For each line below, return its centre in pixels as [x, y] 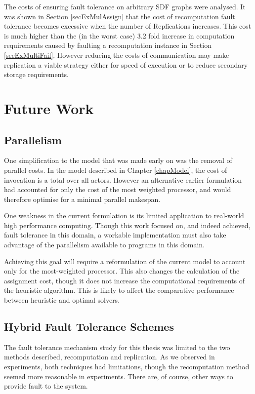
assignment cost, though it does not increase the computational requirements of [125, 280]
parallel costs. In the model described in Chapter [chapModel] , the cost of [116, 170]
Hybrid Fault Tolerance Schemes [89, 327]
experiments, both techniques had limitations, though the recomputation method [127, 367]
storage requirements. [36, 74]
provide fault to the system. [46, 386]
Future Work [49, 108]
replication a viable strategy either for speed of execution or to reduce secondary [126, 64]
